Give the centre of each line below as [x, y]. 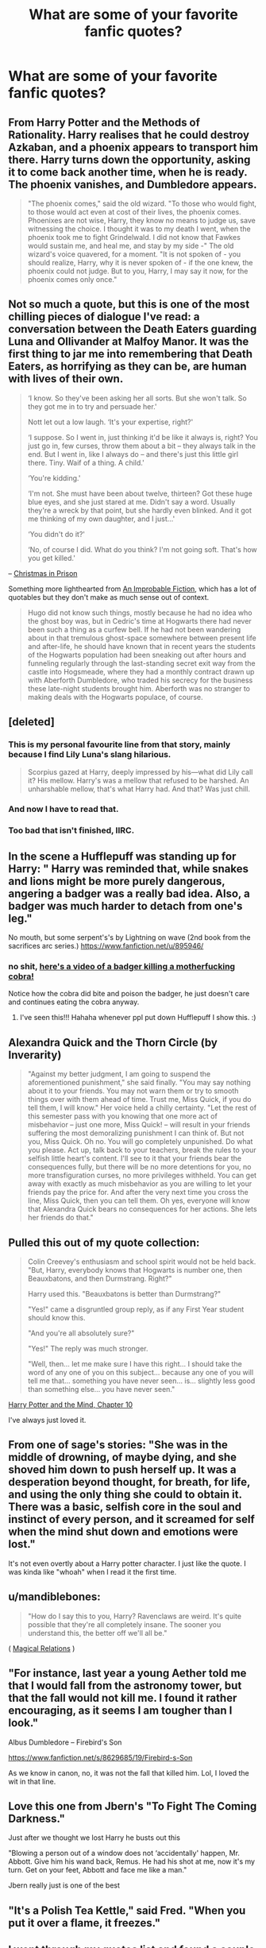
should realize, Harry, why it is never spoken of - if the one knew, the [140, 263]
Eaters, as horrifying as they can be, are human [128, 367]
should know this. [56, 1318]
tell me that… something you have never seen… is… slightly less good [141, 1381]
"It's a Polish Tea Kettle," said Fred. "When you [127, 1910]
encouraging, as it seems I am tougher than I [120, 1711]
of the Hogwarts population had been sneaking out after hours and [137, 655]
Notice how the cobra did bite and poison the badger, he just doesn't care [129, 994]
